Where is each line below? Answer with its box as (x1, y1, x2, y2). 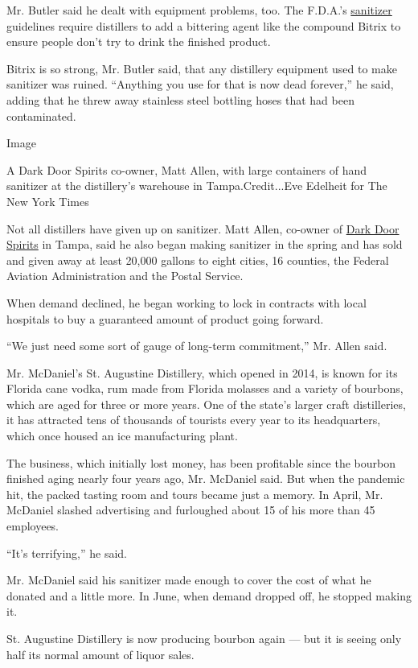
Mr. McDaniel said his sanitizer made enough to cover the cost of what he (6, 571, 371, 588)
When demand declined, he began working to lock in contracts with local (6, 294, 367, 311)
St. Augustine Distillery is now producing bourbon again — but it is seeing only (6, 630, 402, 646)
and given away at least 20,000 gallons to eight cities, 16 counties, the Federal (6, 251, 389, 268)
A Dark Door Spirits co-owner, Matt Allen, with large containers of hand (6, 161, 367, 178)
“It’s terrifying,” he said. (6, 544, 127, 561)
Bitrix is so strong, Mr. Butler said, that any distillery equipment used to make (6, 60, 397, 76)
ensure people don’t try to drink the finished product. (6, 33, 271, 50)
